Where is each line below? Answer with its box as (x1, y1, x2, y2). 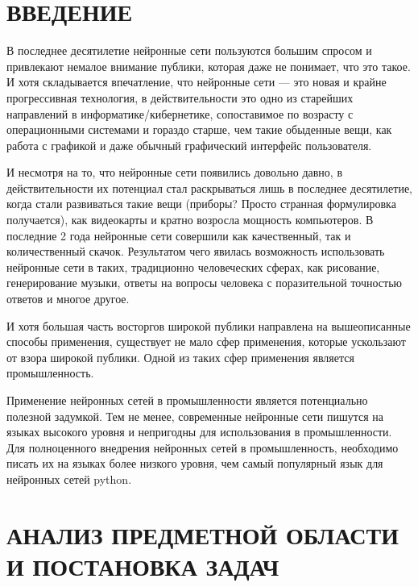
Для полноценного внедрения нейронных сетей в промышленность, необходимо (6, 439, 399, 456)
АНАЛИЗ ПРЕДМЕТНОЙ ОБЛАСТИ (6, 518, 399, 551)
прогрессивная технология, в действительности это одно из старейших (6, 89, 354, 106)
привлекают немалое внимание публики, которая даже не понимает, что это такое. (6, 57, 411, 74)
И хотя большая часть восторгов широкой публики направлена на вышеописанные (6, 317, 411, 334)
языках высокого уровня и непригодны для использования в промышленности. (6, 423, 392, 440)
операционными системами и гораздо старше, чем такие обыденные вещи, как (6, 121, 392, 138)
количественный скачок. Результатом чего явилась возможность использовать (6, 243, 385, 260)
